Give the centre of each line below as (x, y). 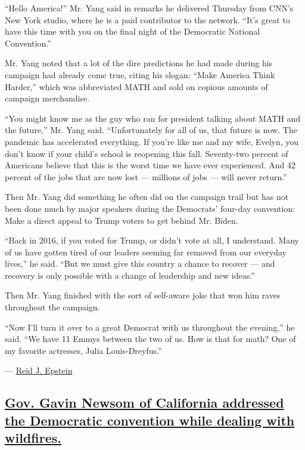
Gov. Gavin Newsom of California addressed (144, 403)
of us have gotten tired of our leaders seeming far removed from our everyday (146, 252)
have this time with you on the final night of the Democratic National (133, 31)
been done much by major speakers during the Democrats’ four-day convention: (150, 208)
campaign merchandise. (47, 98)
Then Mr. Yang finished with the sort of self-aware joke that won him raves (143, 295)
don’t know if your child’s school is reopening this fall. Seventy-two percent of (147, 153)
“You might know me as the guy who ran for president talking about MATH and (153, 118)
